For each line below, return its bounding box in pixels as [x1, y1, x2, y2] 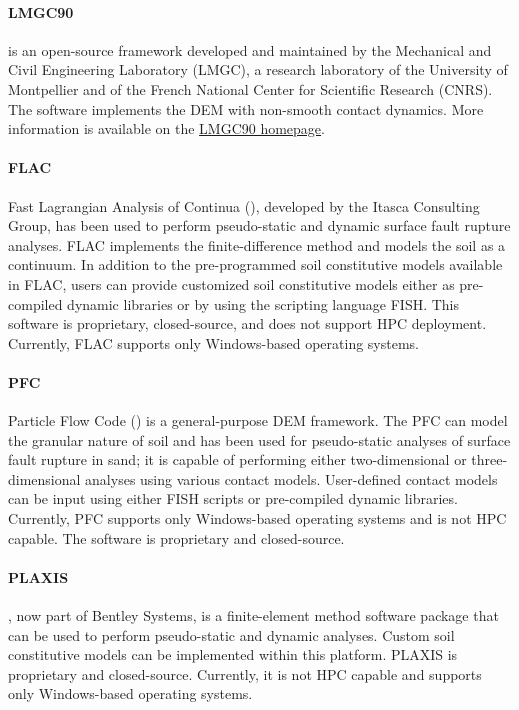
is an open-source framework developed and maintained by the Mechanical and [8, 39, 492, 60]
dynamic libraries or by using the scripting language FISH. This [67, 293, 460, 314]
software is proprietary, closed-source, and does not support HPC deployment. [8, 313, 487, 334]
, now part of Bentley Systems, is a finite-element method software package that [8, 605, 499, 626]
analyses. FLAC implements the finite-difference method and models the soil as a [8, 234, 506, 255]
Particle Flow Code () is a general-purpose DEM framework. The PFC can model [8, 410, 508, 431]
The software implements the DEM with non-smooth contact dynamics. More [8, 98, 484, 119]
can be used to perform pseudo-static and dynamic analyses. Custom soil [8, 624, 455, 645]
